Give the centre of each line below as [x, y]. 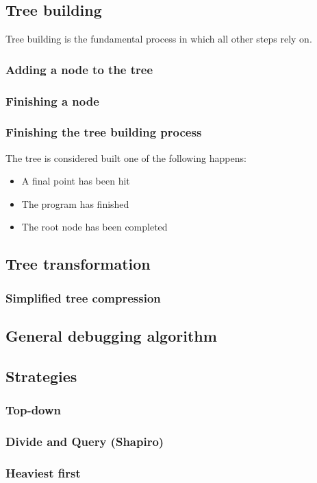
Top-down [34, 410]
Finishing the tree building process [104, 132]
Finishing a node [52, 101]
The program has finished [75, 203]
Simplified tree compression [83, 297]
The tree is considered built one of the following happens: [126, 157]
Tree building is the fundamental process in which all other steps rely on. [159, 39]
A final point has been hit [76, 181]
